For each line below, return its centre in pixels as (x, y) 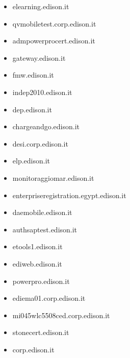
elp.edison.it (31, 161)
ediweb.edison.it (37, 263)
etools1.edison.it (37, 246)
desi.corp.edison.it (40, 143)
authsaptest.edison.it (45, 229)
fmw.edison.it (33, 75)
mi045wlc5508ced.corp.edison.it (61, 315)
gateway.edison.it (39, 57)
